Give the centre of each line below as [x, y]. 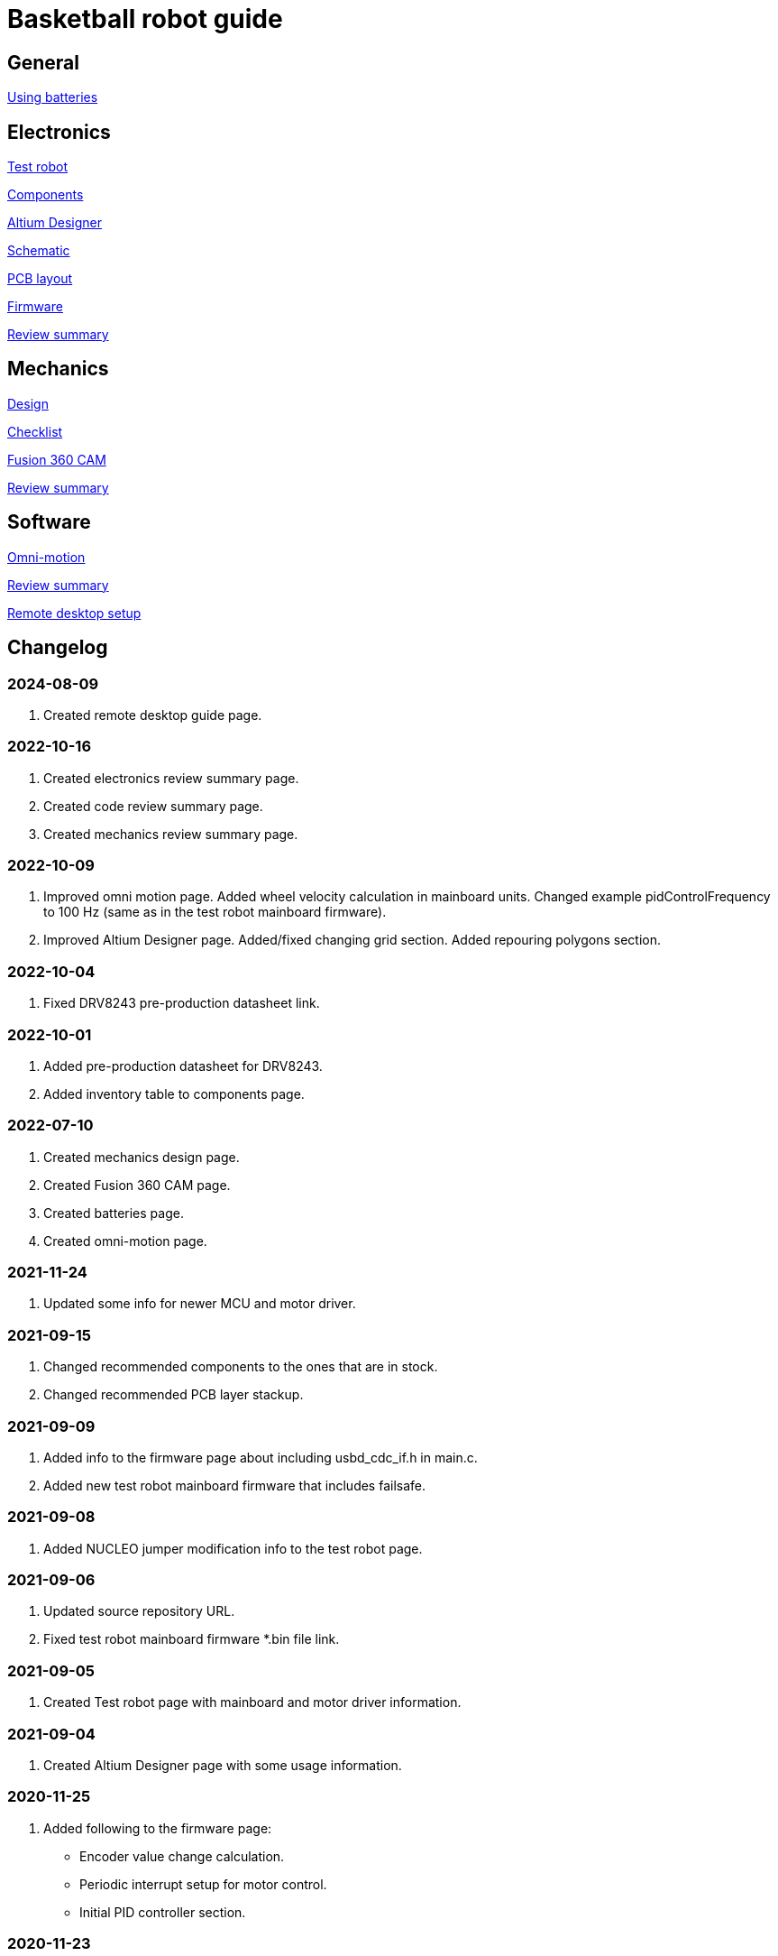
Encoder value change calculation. [182, 1856]
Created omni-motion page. [125, 1241]
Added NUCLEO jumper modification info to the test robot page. [233, 1548]
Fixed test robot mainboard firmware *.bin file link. [192, 1639]
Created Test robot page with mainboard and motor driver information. [252, 1702]
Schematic [39, 251]
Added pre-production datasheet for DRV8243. [183, 1066]
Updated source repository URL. [139, 1611]
